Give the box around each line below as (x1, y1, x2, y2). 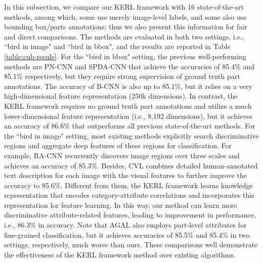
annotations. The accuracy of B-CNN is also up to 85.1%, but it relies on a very (4, 80, 252, 91)
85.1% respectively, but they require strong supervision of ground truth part (4, 71, 240, 81)
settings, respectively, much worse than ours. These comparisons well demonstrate (4, 239, 258, 250)
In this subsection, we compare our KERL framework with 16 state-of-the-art (4, 2, 244, 12)
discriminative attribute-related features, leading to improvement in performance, (4, 209, 256, 220)
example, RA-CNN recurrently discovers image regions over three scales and (4, 150, 240, 160)
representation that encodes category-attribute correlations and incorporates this (4, 190, 254, 200)
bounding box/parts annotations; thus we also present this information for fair (4, 21, 247, 32)
